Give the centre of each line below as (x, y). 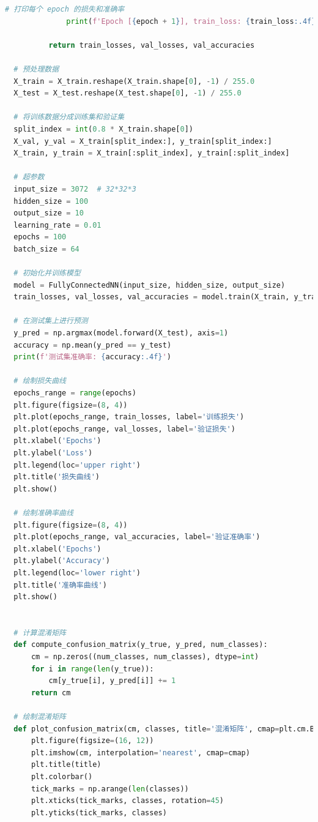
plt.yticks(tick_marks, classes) (99, 813)
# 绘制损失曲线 (40, 381)
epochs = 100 (40, 237)
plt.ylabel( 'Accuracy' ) (62, 561)
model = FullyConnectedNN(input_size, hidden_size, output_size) (150, 285)
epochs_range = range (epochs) (75, 393)
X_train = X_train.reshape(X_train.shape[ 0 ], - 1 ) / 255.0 (134, 81)
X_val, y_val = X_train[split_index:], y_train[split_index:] (143, 141)
